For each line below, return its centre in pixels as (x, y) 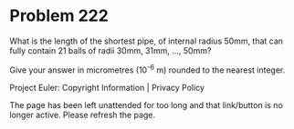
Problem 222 (59, 16)
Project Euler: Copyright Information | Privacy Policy (107, 87)
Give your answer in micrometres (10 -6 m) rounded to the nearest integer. (147, 69)
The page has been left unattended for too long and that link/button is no (146, 104)
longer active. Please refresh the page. (83, 114)
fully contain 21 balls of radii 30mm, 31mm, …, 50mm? (110, 50)
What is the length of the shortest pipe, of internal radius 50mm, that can (147, 41)
